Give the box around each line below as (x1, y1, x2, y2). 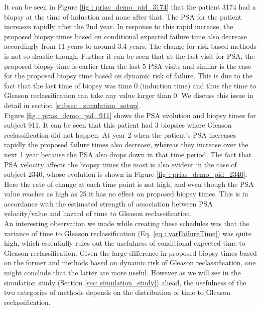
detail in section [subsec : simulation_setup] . (4, 99, 141, 110)
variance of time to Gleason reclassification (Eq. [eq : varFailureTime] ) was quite (4, 228, 251, 238)
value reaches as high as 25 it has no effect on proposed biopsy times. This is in (4, 188, 248, 199)
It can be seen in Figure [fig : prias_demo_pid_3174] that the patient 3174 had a (4, 2, 256, 12)
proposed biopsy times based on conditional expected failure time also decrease (4, 31, 247, 41)
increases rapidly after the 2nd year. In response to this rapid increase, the (4, 21, 233, 32)
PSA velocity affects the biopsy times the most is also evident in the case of (4, 159, 237, 169)
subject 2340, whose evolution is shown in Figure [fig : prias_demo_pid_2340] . (4, 169, 247, 179)
